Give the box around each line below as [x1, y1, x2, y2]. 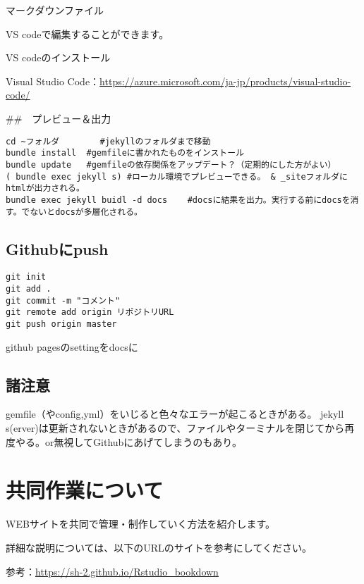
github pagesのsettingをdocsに [6, 339, 138, 354]
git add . [6, 284, 51, 294]
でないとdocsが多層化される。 [21, 206, 142, 217]
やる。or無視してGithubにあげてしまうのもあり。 [15, 434, 243, 449]
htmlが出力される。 [6, 183, 85, 194]
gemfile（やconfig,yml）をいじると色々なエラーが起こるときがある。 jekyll [6, 406, 344, 421]
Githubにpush [6, 237, 109, 259]
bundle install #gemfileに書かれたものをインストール [6, 148, 245, 159]
